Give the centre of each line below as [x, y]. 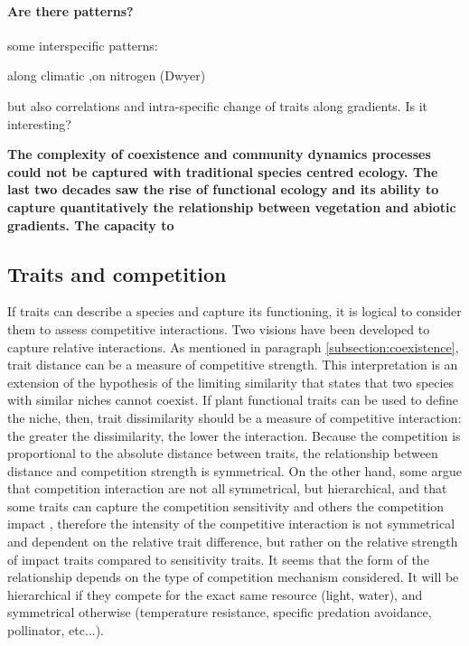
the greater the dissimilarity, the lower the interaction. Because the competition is [234, 435]
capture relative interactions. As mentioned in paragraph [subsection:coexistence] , [233, 346]
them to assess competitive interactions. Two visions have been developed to [219, 328]
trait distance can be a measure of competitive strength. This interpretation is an [233, 365]
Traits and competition [117, 273]
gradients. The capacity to [91, 225]
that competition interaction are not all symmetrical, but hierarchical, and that [227, 488]
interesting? [39, 123]
